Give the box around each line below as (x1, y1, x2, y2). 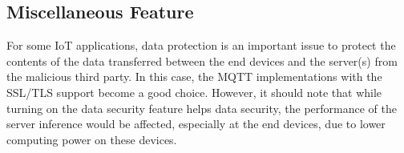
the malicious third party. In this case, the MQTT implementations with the (6, 68, 382, 85)
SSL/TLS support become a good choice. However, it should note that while (6, 83, 382, 100)
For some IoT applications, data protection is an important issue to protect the (6, 37, 396, 54)
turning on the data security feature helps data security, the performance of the (6, 99, 397, 116)
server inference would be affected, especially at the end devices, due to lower (6, 115, 386, 132)
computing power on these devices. (6, 131, 177, 147)
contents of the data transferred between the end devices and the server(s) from (6, 52, 398, 69)
